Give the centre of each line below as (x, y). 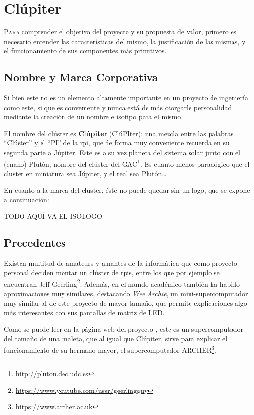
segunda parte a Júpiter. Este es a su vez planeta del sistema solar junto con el (122, 152)
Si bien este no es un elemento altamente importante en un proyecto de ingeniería (126, 98)
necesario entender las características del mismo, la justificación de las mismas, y (125, 41)
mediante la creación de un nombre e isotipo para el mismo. (94, 117)
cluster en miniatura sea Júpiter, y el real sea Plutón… (85, 173)
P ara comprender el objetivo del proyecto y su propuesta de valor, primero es (120, 32)
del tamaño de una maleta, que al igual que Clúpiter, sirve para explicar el (116, 338)
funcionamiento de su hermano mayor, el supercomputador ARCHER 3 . (110, 349)
